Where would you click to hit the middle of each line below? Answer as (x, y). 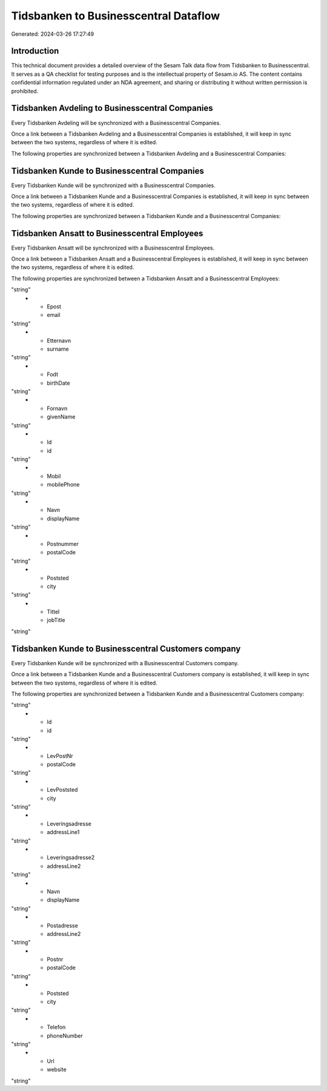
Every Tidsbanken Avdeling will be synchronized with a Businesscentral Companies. (116, 123)
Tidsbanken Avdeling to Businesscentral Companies (112, 108)
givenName (61, 417)
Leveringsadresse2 (71, 858)
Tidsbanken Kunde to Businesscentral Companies (107, 171)
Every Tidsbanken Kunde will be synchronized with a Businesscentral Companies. (113, 185)
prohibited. (25, 91)
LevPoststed (62, 790)
